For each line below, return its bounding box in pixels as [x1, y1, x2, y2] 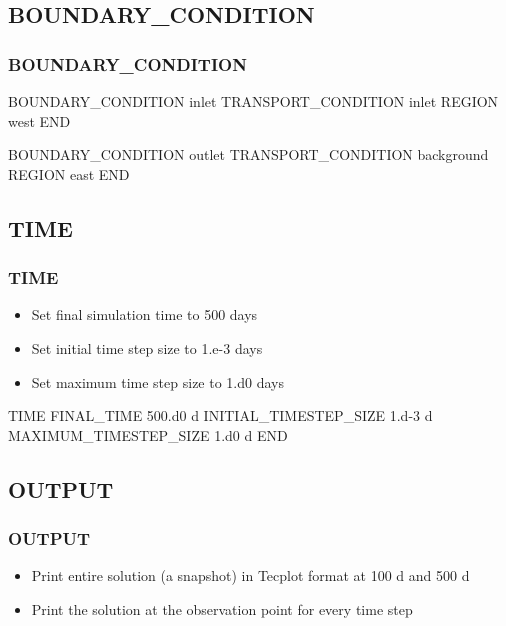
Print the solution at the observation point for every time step [31, 598, 413, 619]
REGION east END [8, 163, 130, 184]
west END [8, 110, 71, 131]
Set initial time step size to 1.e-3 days [31, 337, 263, 358]
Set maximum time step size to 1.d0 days [31, 371, 284, 392]
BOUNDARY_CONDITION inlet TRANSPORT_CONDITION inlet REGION [8, 91, 499, 111]
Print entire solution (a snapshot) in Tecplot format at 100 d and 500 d [31, 565, 470, 586]
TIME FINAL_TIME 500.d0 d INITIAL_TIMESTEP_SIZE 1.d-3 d [8, 405, 433, 426]
